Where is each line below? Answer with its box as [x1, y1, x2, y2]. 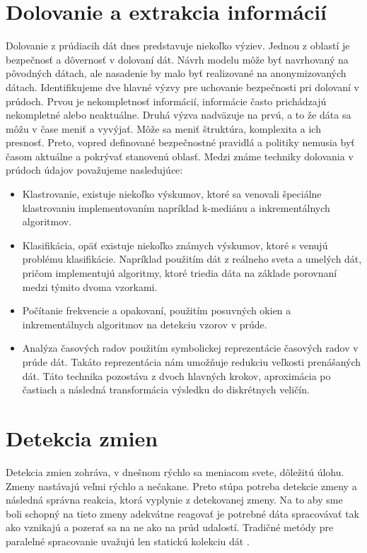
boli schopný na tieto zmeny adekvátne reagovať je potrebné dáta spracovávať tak [6, 506, 359, 521]
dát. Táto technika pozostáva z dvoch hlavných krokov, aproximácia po [22, 368, 331, 383]
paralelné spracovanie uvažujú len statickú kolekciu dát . [6, 533, 250, 548]
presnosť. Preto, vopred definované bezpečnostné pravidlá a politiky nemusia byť [6, 135, 355, 150]
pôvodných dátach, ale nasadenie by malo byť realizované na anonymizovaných [6, 66, 346, 81]
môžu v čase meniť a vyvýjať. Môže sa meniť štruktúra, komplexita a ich [6, 121, 321, 136]
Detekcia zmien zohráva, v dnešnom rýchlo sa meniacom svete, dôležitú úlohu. [6, 464, 344, 479]
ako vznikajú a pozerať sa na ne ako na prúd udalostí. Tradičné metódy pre [6, 520, 334, 535]
